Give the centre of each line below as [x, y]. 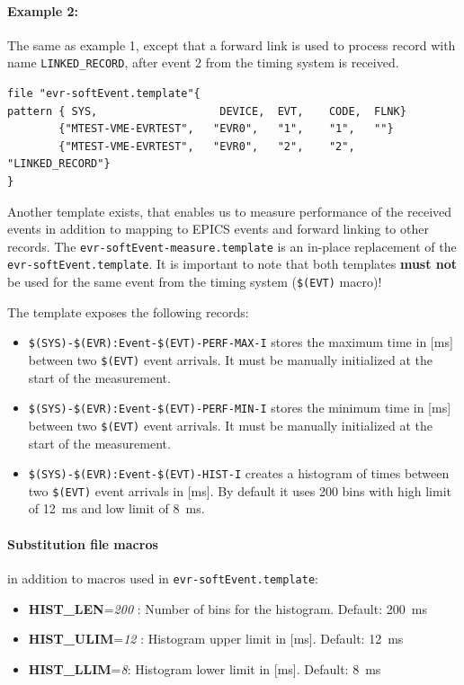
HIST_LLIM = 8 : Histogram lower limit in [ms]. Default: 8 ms [205, 668]
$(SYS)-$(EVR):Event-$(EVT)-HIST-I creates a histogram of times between [239, 473]
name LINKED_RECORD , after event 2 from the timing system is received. [203, 62]
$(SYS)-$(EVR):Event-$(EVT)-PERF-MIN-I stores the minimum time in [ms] [240, 408]
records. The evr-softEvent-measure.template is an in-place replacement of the [232, 246]
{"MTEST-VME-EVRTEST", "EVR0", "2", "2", [207, 146]
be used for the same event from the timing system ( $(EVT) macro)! [195, 282]
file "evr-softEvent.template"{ [104, 94]
